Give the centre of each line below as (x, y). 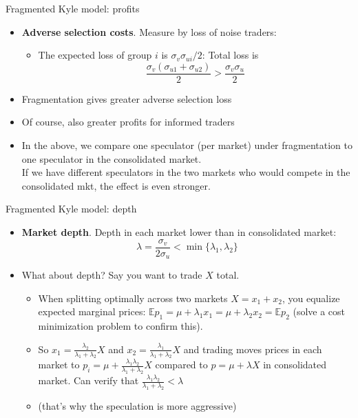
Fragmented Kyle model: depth (71, 209)
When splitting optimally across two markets (133, 298)
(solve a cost (319, 311)
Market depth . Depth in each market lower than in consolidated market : (179, 232)
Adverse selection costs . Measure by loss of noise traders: (149, 31)
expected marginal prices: (92, 311)
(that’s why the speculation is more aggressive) (137, 406)
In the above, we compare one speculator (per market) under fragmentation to (187, 145)
